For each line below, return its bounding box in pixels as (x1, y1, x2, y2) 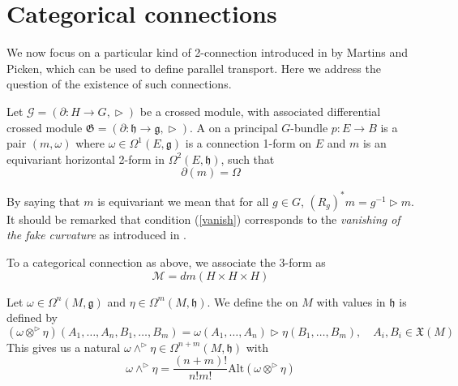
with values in (316, 293, 386, 310)
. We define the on (207, 293, 298, 310)
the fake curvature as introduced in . (6, 226, 186, 243)
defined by (6, 309, 58, 326)
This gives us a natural (6, 338, 121, 355)
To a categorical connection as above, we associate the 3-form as (6, 253, 326, 270)
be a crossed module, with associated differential (139, 102, 381, 119)
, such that (220, 150, 275, 167)
